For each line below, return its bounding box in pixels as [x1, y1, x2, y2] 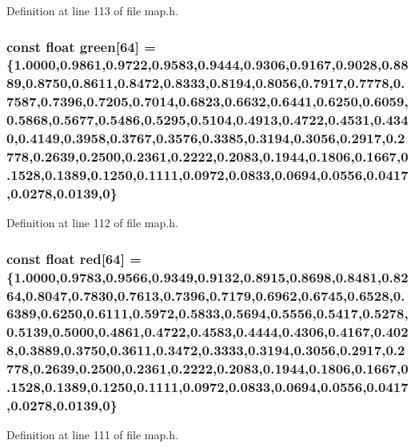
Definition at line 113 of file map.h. [6, 2, 178, 18]
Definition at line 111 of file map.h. [6, 426, 178, 443]
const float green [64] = [6, 36, 156, 56]
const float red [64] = [6, 248, 142, 268]
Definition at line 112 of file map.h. [6, 214, 178, 231]
